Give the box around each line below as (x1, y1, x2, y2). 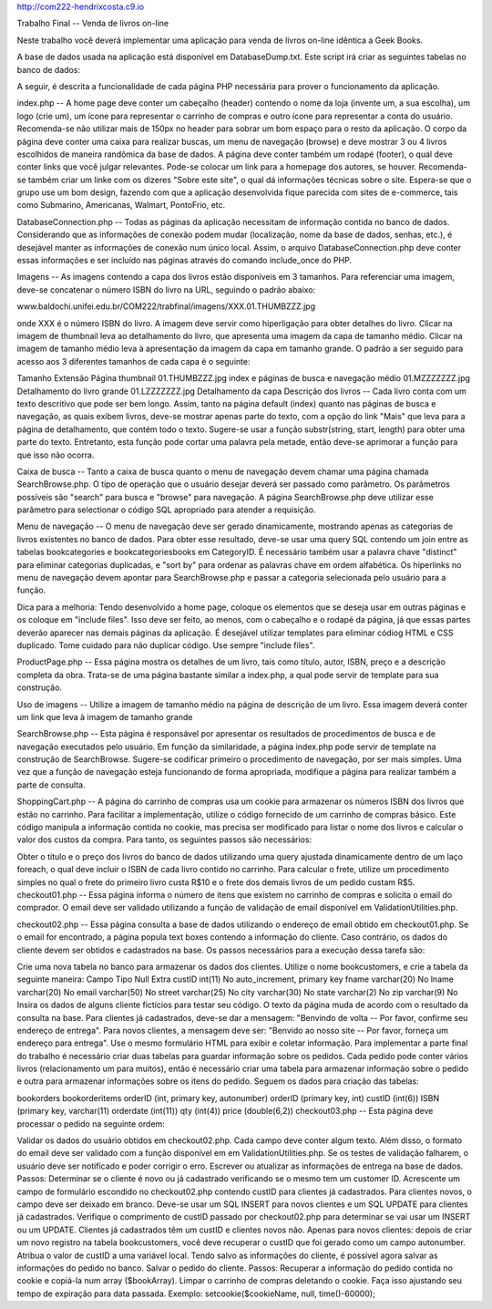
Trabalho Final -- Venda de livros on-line (16, 18, 169, 29)
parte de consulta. (16, 779, 86, 790)
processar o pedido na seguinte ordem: (16, 1118, 166, 1129)
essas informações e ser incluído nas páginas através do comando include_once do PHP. (16, 255, 353, 266)
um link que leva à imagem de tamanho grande (16, 711, 193, 722)
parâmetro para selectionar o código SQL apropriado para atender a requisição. (16, 504, 316, 515)
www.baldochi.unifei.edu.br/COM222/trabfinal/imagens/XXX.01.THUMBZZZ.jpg (16, 301, 316, 312)
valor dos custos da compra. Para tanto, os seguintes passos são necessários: (16, 834, 313, 845)
